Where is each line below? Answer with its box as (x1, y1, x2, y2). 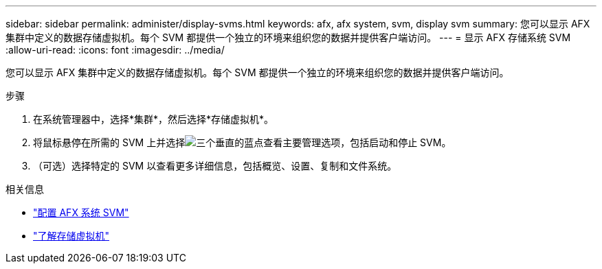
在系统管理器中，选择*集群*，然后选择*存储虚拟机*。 (33, 113, 274, 125)
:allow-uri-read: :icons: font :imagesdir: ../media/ (5, 44, 225, 56)
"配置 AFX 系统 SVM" (33, 207, 129, 218)
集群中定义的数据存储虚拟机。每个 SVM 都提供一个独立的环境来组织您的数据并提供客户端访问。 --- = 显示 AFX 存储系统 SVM (5, 32, 571, 43)
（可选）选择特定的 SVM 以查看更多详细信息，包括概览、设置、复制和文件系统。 (33, 160, 397, 172)
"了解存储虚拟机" (33, 230, 110, 242)
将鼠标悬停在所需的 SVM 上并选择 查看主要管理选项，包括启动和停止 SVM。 (33, 137, 452, 148)
